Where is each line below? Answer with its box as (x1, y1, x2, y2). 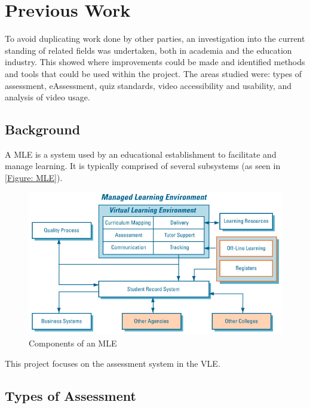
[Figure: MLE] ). (5, 171, 63, 184)
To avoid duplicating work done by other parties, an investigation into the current (5, 32, 305, 45)
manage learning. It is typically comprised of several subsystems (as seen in (5, 159, 281, 172)
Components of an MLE (29, 337, 117, 349)
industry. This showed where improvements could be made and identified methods (5, 56, 305, 68)
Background (5, 120, 81, 139)
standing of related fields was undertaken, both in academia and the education (5, 44, 292, 56)
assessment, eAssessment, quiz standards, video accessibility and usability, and (5, 79, 292, 91)
